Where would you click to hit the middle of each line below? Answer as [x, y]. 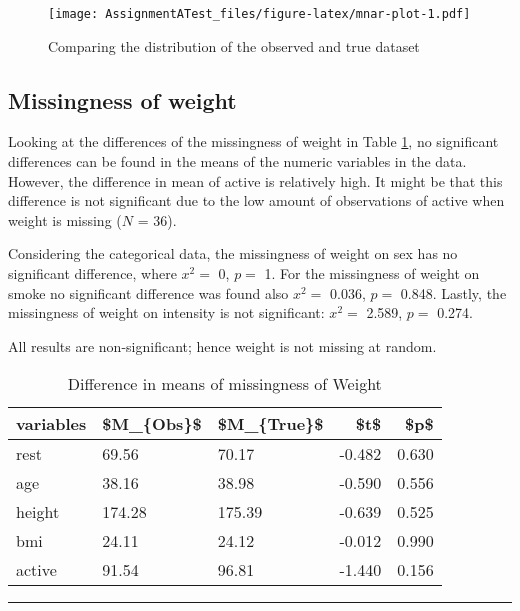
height [38, 512]
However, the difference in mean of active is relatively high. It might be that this [255, 180]
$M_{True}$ [270, 424]
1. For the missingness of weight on [372, 273]
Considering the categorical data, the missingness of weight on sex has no [233, 253]
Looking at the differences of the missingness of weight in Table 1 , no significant [253, 141]
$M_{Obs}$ [152, 424]
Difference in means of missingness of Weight [224, 384]
